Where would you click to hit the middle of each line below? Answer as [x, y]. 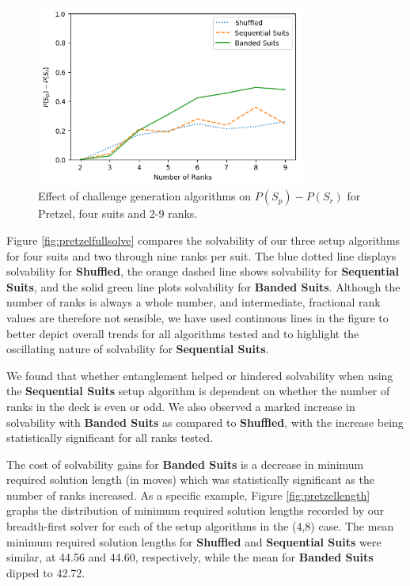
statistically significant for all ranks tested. [110, 438]
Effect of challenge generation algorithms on [145, 196]
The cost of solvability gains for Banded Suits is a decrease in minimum [185, 464]
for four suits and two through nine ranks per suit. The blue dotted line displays [201, 255]
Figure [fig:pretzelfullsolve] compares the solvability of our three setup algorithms [203, 240]
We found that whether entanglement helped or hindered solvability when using [200, 375]
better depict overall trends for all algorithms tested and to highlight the [183, 333]
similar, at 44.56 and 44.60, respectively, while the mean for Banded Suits [190, 557]
